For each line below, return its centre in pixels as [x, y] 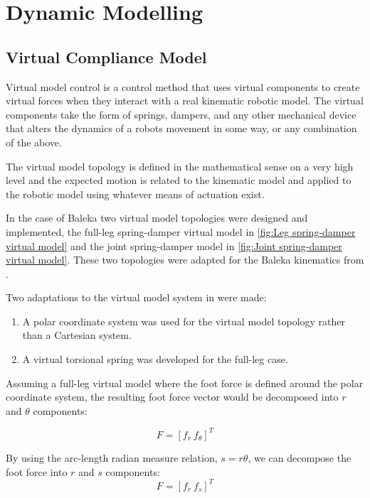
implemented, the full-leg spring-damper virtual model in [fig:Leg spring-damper [181, 231]
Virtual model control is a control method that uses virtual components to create [183, 86]
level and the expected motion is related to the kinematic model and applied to [179, 180]
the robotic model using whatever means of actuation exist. [135, 194]
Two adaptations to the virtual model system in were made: [136, 297]
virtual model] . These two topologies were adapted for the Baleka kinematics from [185, 260]
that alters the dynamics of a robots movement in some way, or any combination [181, 128]
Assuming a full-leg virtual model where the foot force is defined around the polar [185, 383]
